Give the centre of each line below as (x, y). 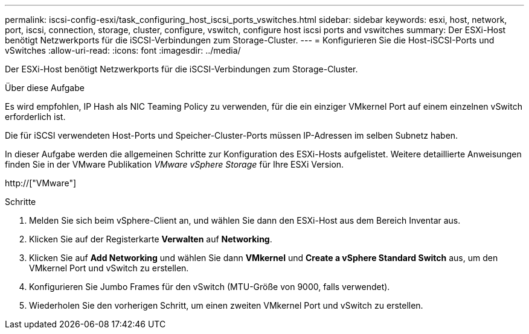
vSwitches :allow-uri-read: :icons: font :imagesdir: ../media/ (123, 50)
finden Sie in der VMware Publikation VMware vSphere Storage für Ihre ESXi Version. (175, 164)
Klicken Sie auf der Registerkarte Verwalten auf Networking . (151, 239)
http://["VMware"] (41, 183)
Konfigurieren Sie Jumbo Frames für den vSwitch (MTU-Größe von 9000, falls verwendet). (210, 287)
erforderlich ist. (35, 117)
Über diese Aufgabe (45, 88)
